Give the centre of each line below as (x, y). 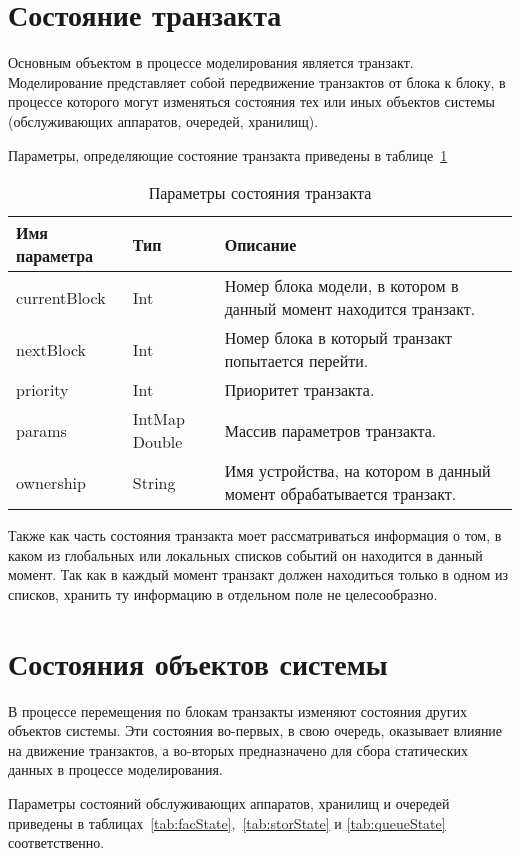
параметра (55, 256)
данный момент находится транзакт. (350, 309)
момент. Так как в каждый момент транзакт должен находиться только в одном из (258, 574)
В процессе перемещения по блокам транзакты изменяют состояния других (237, 710)
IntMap (158, 419)
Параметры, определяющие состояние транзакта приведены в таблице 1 (228, 154)
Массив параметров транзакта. (330, 430)
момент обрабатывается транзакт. (340, 494)
